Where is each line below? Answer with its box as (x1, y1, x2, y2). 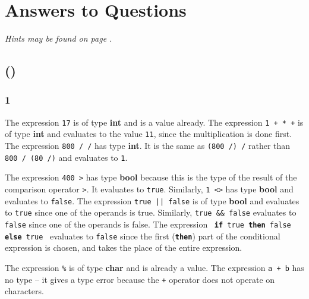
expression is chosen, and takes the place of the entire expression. (5, 241, 242, 254)
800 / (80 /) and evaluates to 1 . (5, 151, 128, 163)
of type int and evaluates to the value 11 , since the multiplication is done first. (5, 127, 292, 140)
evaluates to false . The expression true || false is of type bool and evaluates (5, 194, 299, 207)
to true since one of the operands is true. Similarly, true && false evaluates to (5, 206, 297, 219)
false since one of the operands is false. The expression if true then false (5, 217, 291, 230)
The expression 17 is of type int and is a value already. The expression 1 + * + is (5, 116, 304, 128)
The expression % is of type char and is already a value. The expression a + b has (5, 261, 304, 273)
